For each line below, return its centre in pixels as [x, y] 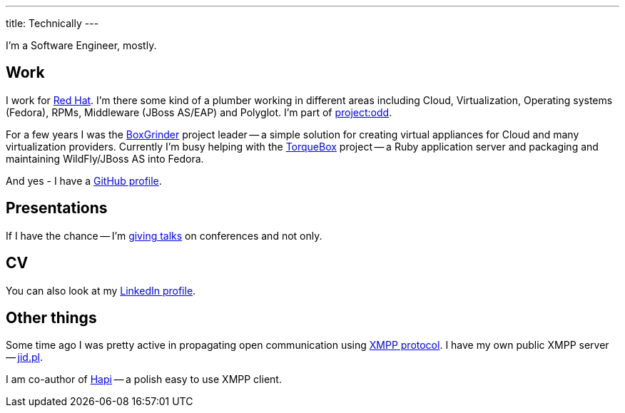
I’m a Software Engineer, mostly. [81, 45]
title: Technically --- [52, 23]
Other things [51, 317]
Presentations [57, 208]
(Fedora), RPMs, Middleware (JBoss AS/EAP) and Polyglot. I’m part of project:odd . [199, 112]
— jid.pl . [24, 357]
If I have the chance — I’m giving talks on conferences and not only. [164, 235]
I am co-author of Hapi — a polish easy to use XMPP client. [144, 379]
